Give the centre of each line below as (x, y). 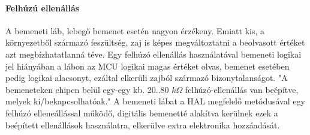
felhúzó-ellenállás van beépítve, (242, 89)
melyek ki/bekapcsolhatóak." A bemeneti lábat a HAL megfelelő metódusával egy (155, 101)
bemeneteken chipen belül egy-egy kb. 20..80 (87, 89)
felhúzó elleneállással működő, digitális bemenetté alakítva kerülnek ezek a (142, 112)
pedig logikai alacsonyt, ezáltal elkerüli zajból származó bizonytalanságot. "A (147, 78)
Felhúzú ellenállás (43, 7)
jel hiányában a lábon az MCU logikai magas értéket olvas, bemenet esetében (148, 66)
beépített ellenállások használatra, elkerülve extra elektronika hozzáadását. (143, 124)
